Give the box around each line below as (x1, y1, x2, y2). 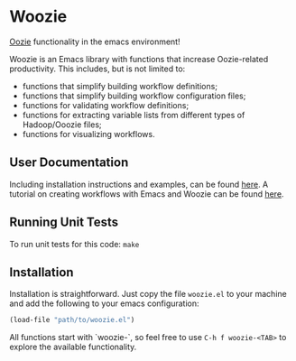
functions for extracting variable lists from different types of (22, 109, 245, 120)
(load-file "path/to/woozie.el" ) (9, 316, 135, 325)
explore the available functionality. (9, 341, 137, 353)
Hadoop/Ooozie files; (22, 119, 102, 130)
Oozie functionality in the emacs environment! (9, 36, 180, 47)
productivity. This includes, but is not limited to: (9, 63, 186, 74)
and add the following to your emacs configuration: (9, 298, 200, 309)
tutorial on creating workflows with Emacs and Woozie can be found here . (9, 188, 284, 199)
